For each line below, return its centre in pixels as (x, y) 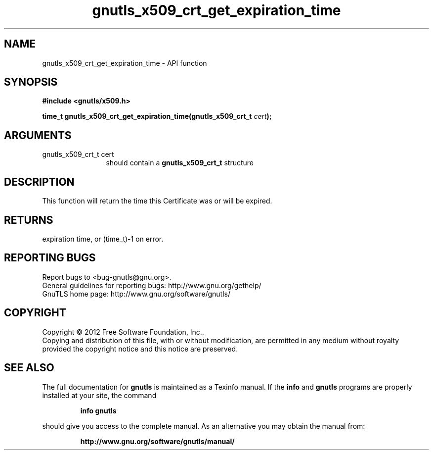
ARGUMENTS (38, 135)
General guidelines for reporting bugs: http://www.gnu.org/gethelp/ (152, 285)
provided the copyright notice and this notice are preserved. (140, 349)
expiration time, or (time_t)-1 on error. (103, 239)
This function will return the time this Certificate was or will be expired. (157, 201)
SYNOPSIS (31, 82)
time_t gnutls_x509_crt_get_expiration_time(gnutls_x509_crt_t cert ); (157, 116)
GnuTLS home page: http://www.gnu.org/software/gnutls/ (136, 294)
